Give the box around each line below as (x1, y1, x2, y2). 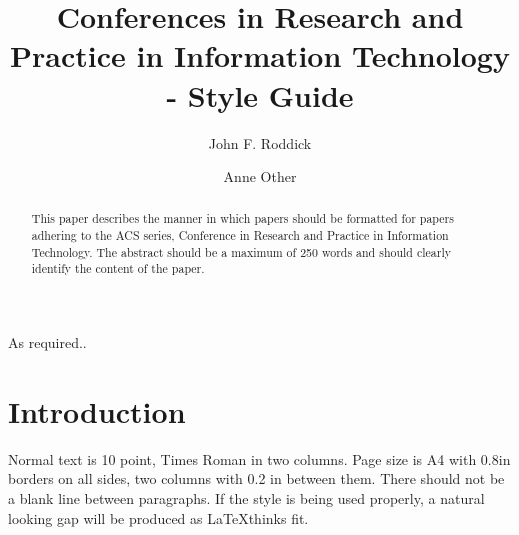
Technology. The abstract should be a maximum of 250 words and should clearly (31, 243, 451, 260)
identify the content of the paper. (31, 260, 205, 277)
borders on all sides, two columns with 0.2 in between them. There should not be (8, 468, 505, 489)
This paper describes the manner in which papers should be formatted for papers (31, 210, 454, 227)
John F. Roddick (208, 132, 312, 153)
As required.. (8, 332, 87, 353)
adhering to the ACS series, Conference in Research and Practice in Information (31, 227, 449, 244)
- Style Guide (166, 74, 354, 115)
